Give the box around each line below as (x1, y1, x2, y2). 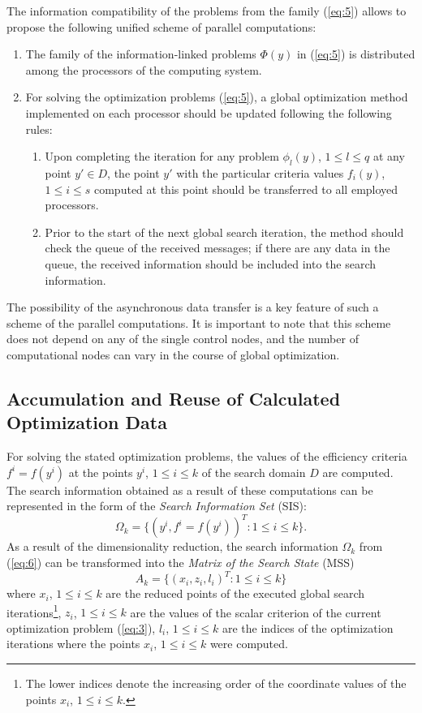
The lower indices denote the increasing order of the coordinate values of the (25, 675, 407, 692)
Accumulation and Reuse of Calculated (6, 385, 341, 410)
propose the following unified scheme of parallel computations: (6, 18, 316, 35)
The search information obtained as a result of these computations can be (6, 481, 373, 498)
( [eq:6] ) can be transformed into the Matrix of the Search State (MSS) (6, 553, 355, 570)
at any (372, 148, 405, 165)
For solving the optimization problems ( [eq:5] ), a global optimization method (25, 88, 408, 105)
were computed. (209, 635, 288, 652)
